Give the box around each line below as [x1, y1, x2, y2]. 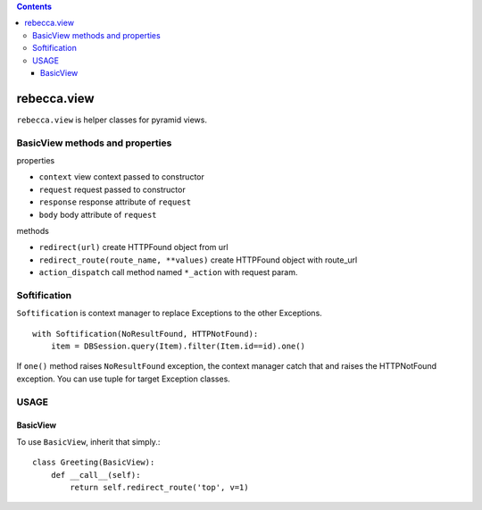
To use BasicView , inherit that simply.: [16, 436, 161, 447]
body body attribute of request [38, 209, 157, 220]
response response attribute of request [38, 196, 192, 207]
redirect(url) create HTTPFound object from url [38, 242, 229, 253]
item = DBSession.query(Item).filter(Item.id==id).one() [50, 341, 305, 352]
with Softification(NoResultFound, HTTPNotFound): [32, 329, 259, 339]
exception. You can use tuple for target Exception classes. [16, 373, 231, 384]
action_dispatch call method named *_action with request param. [38, 267, 298, 278]
